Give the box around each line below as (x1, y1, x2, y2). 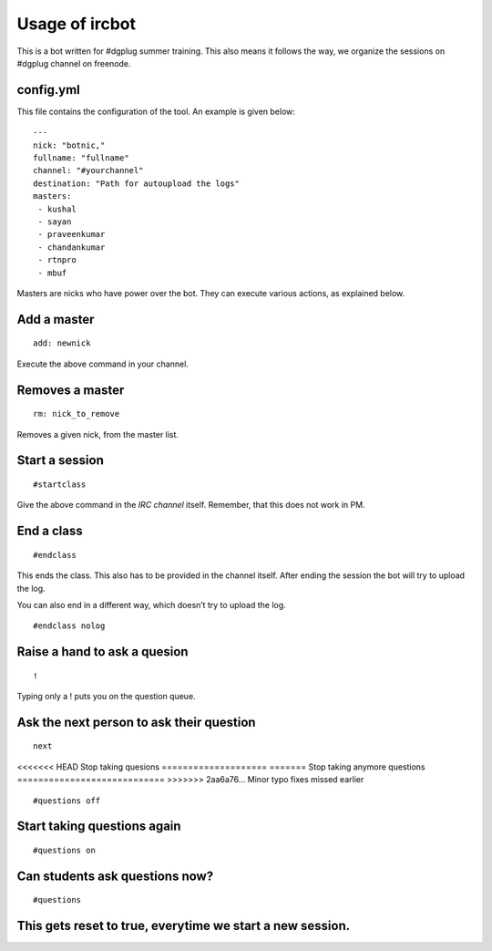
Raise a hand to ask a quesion (16, 644, 189, 660)
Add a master (16, 311, 95, 327)
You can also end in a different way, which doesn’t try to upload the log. (16, 599, 286, 610)
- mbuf (37, 267, 67, 278)
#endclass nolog (33, 621, 106, 631)
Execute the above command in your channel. (16, 358, 189, 369)
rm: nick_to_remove (33, 408, 120, 419)
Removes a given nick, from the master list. (16, 429, 179, 439)
